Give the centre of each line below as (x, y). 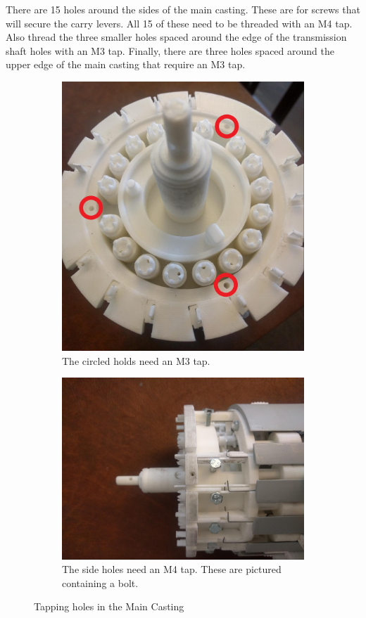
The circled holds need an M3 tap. (136, 360)
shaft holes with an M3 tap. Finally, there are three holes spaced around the (170, 50)
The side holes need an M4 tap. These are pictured (172, 569)
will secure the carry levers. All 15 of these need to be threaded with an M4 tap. (179, 23)
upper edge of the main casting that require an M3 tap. (126, 64)
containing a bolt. (100, 582)
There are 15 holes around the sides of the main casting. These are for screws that (183, 9)
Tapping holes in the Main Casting (109, 606)
